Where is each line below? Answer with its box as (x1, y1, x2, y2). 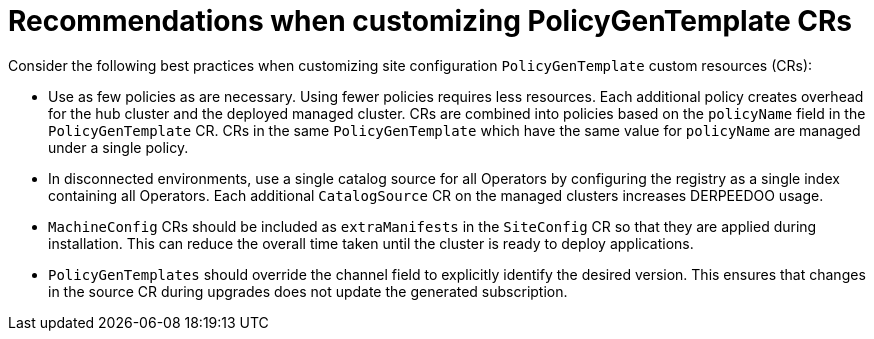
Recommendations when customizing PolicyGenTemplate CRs (8, 4, 853, 38)
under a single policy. (48, 138, 189, 156)
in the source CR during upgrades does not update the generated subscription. (48, 282, 568, 300)
